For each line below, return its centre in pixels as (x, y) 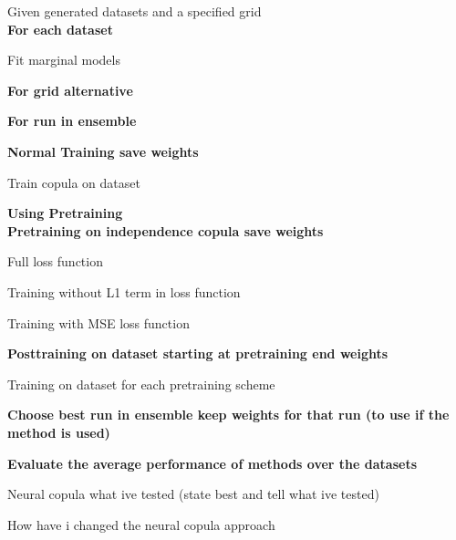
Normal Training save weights (103, 151)
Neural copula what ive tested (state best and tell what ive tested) (193, 494)
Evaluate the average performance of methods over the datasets (212, 463)
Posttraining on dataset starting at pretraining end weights (198, 353)
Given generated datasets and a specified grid (135, 11)
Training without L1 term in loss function (124, 291)
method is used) (59, 432)
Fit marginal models (64, 60)
